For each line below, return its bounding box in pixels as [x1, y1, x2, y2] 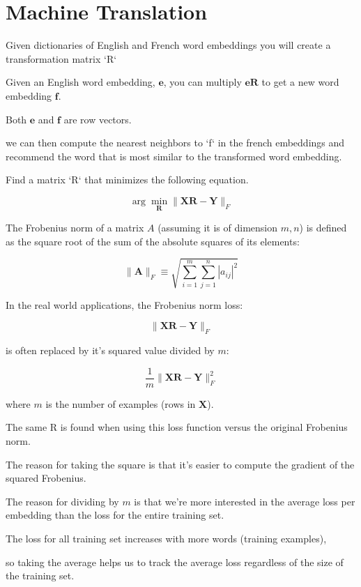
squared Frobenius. [6, 471, 86, 485]
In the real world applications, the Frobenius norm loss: [6, 297, 243, 312]
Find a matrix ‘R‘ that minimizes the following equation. [6, 172, 249, 187]
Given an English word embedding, [6, 75, 155, 89]
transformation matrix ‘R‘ [6, 51, 117, 66]
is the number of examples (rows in [45, 396, 196, 411]
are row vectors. [63, 112, 132, 126]
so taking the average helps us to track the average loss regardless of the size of [6, 554, 344, 569]
